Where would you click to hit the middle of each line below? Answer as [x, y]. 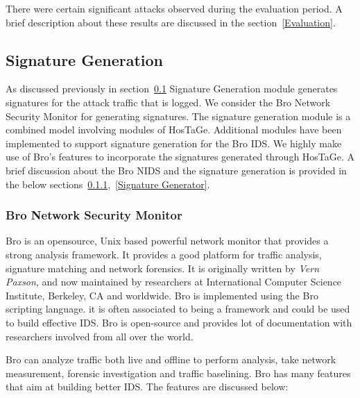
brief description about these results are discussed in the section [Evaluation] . [171, 22]
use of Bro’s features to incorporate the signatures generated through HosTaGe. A [180, 157]
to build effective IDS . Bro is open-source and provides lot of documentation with [179, 322]
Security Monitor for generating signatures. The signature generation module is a [178, 116]
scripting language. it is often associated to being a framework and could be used [178, 309]
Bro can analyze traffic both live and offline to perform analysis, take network [171, 359]
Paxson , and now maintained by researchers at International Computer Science [174, 282]
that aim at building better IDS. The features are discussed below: [147, 387]
